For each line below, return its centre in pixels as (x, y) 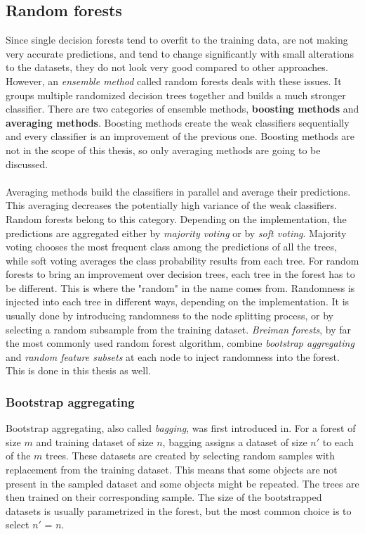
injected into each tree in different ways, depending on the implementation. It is (178, 301)
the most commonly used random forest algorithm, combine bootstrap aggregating (180, 343)
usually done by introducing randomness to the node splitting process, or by (170, 316)
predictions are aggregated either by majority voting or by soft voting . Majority (176, 233)
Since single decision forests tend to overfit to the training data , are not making (177, 40)
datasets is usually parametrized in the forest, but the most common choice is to (179, 510)
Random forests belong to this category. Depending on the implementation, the (176, 218)
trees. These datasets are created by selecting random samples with (191, 456)
